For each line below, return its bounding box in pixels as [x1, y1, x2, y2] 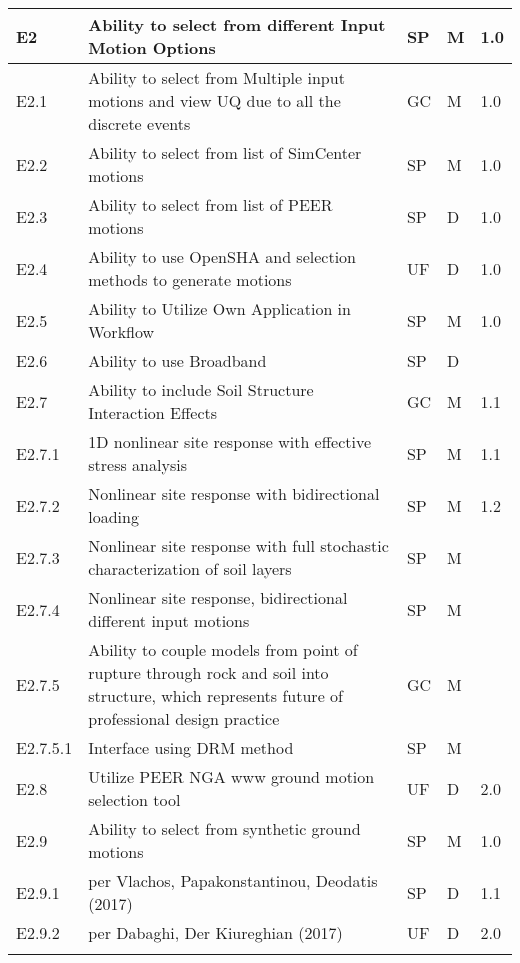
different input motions [88, 609, 250, 632]
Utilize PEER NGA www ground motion [88, 765, 375, 788]
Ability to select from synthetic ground [88, 817, 361, 840]
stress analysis [88, 453, 187, 476]
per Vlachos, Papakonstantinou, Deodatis [88, 869, 378, 892]
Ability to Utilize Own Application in [88, 297, 351, 320]
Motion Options [88, 36, 216, 59]
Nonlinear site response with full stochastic [88, 534, 389, 557]
